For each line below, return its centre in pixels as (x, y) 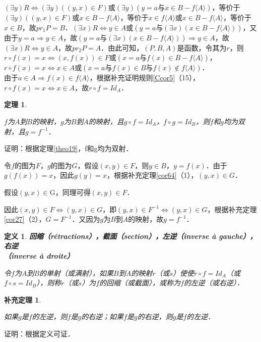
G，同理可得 (70, 192)
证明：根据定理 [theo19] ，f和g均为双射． (69, 148)
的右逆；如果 (103, 316)
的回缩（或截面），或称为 (140, 283)
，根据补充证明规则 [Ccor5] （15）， (145, 78)
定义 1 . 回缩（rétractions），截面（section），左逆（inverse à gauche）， (130, 236)
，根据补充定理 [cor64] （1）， (152, 175)
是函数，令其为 (202, 47)
